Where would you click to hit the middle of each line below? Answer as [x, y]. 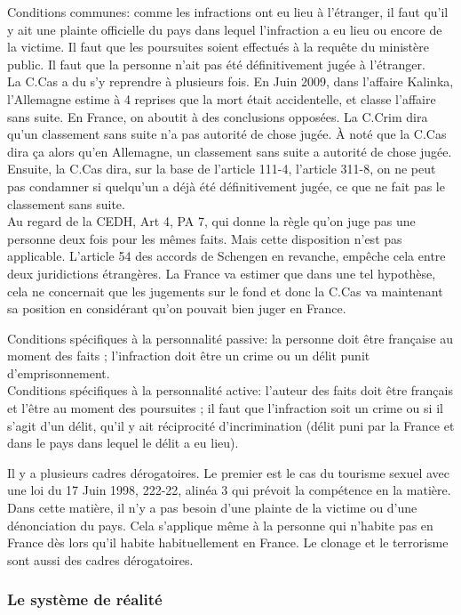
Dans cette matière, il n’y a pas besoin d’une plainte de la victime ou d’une [212, 508]
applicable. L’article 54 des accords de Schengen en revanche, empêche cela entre [227, 256]
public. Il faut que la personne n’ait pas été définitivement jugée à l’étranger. [216, 64]
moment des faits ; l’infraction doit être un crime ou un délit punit [189, 356]
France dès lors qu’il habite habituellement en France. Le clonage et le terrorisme [228, 542]
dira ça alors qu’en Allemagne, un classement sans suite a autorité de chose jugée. [230, 151]
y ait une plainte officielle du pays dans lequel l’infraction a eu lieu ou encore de [225, 29]
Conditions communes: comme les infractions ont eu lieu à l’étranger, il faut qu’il [228, 12]
